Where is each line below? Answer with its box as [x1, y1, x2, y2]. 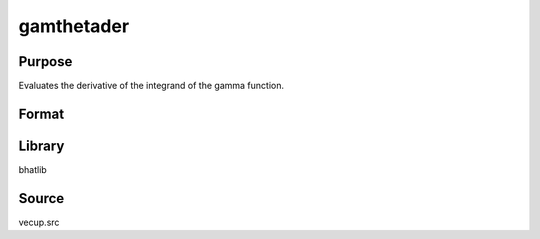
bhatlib [18, 163, 47, 175]
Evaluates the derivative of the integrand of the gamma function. [18, 80, 285, 92]
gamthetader [18, 15, 130, 37]
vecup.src [18, 216, 60, 228]
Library [18, 137, 65, 154]
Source [18, 190, 65, 207]
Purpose [18, 53, 73, 70]
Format [18, 105, 65, 122]
